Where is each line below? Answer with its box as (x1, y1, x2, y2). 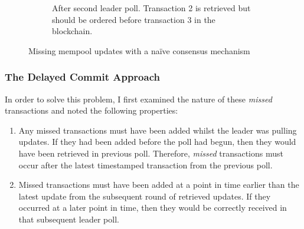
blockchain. (52, 25, 93, 37)
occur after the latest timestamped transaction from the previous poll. (18, 158, 273, 171)
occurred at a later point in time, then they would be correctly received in (18, 201, 287, 214)
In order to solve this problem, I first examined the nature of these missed (5, 92, 272, 105)
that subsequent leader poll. (18, 213, 119, 225)
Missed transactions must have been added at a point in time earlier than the (18, 178, 299, 191)
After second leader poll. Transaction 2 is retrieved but (52, 2, 251, 14)
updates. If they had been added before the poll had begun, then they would (18, 135, 296, 148)
